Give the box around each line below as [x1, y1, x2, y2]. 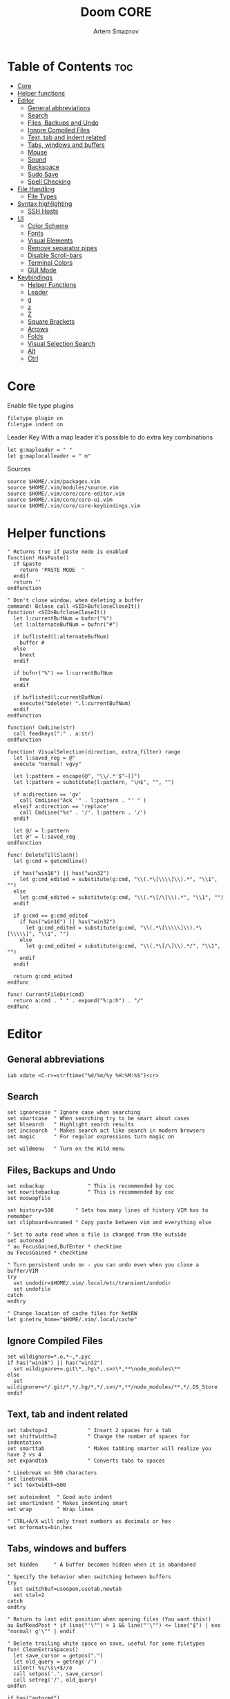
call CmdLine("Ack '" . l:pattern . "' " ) [19, 796, 147, 804]
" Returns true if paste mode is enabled [7, 548, 128, 555]
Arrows [27, 324, 48, 333]
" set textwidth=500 [7, 1481, 67, 1488]
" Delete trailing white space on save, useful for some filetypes [7, 1640, 206, 1647]
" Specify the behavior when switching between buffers [7, 1573, 171, 1580]
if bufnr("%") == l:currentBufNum [13, 670, 113, 677]
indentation [7, 1439, 41, 1446]
